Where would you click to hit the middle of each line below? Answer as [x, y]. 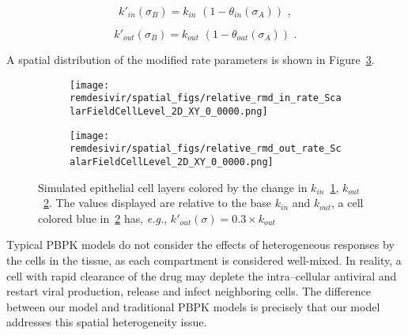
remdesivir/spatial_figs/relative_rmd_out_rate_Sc [206, 149]
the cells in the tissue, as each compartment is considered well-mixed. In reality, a [204, 260]
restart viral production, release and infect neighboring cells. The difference [189, 291]
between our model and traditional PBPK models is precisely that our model [193, 306]
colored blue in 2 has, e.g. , [103, 218]
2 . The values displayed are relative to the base [158, 203]
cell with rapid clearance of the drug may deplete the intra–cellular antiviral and [202, 275]
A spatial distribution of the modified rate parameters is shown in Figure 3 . [191, 59]
